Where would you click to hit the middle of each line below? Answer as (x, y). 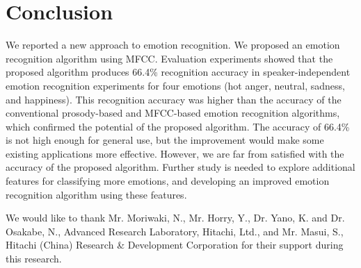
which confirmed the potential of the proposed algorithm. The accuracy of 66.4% (178, 126)
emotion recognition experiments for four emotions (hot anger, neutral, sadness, (175, 85)
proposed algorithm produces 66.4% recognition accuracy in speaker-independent (178, 72)
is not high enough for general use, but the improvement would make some (165, 140)
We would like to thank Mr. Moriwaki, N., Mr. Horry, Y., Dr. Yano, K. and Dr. (175, 218)
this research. (34, 259)
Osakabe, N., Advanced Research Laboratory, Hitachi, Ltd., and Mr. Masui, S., (175, 231)
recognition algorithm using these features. (96, 194)
